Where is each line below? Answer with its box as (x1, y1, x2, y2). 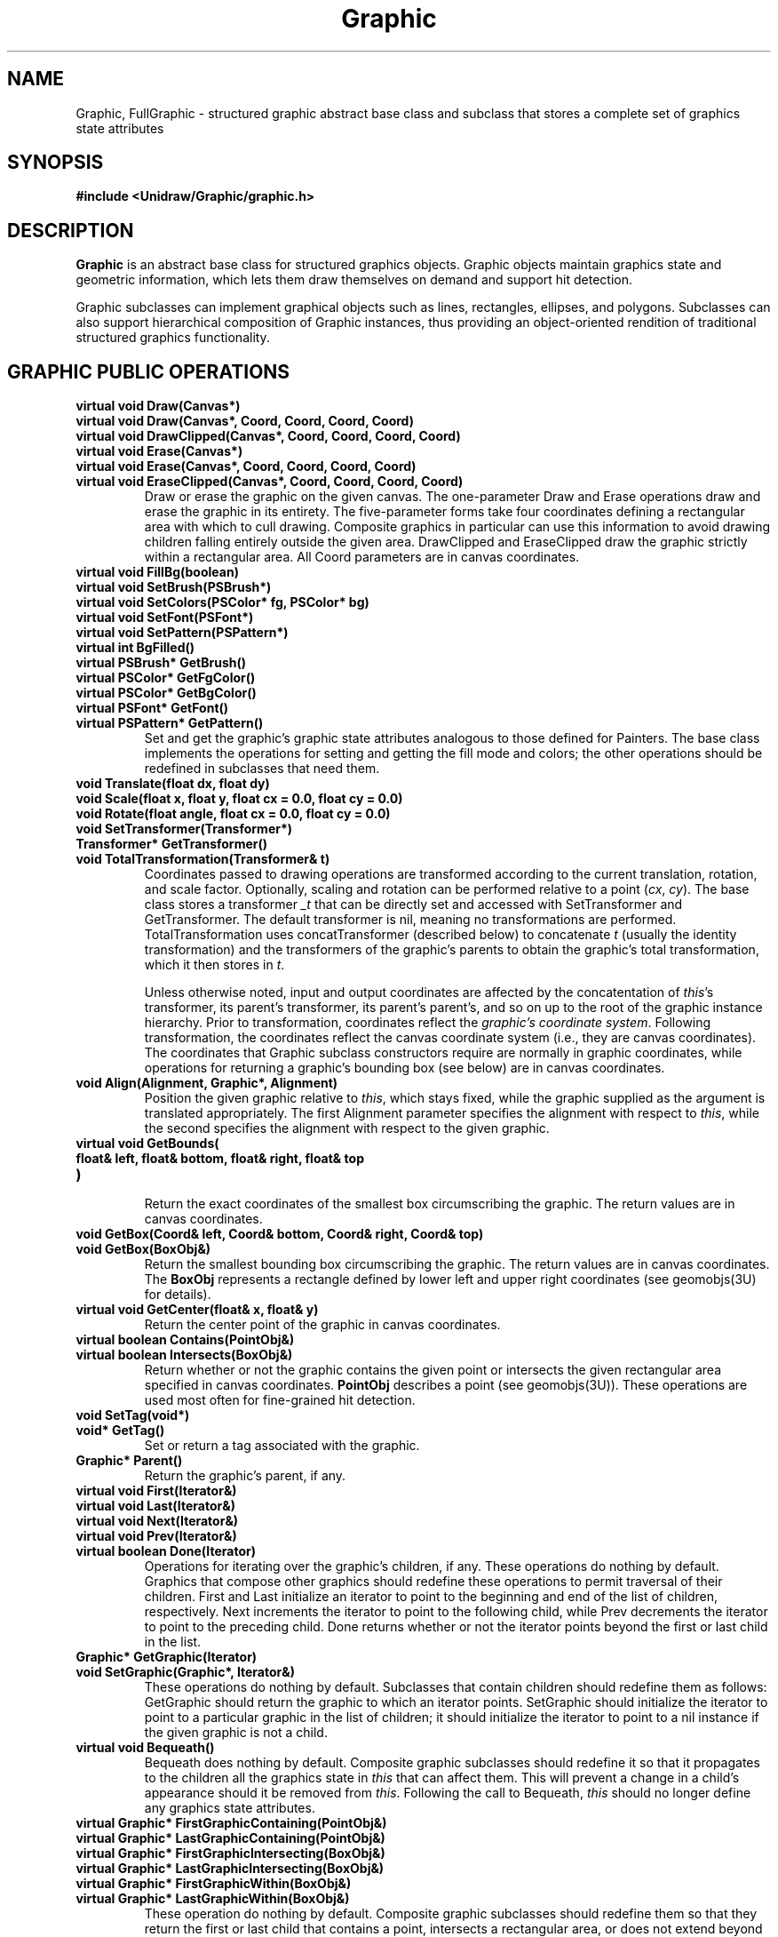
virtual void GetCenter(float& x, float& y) (75, 1302, 319, 1318)
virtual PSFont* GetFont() (75, 700, 229, 716)
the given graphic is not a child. (144, 1725, 328, 1741)
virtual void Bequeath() (75, 1740, 215, 1756)
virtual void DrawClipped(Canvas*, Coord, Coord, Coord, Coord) (75, 428, 461, 444)
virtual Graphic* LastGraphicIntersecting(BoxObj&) (75, 1861, 385, 1877)
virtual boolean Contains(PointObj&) (75, 1332, 295, 1348)
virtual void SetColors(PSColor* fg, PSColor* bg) (75, 594, 369, 610)
